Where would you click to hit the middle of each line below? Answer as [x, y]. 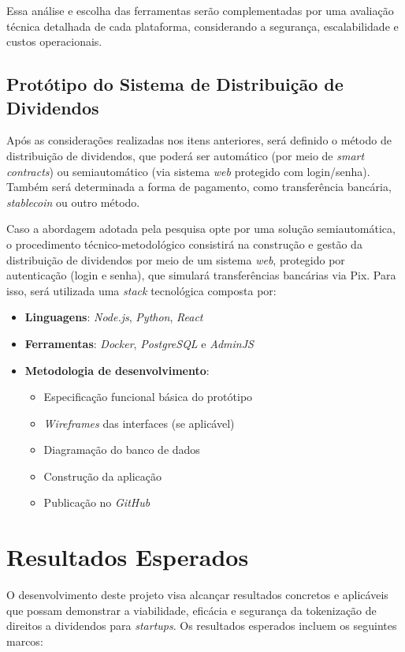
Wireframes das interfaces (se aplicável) [139, 423]
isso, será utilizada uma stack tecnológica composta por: [141, 290]
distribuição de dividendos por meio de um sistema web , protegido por [176, 259]
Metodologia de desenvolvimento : [117, 370]
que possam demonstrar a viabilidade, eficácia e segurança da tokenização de [191, 610]
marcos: [25, 641]
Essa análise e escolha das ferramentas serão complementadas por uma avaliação [200, 10]
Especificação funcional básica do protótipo [148, 397]
